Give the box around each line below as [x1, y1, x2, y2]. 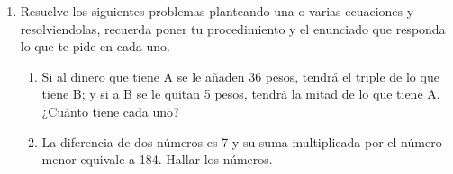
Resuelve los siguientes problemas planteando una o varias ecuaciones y [20, 2, 414, 20]
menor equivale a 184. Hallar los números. [41, 150, 273, 169]
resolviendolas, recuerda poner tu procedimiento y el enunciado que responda [20, 19, 446, 38]
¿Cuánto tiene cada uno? [41, 101, 179, 120]
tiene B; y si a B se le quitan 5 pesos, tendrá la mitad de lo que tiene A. [41, 84, 440, 103]
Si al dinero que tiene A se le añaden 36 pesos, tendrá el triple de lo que [41, 66, 439, 85]
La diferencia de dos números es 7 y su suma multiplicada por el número [41, 132, 442, 151]
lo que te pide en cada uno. [20, 37, 170, 56]
